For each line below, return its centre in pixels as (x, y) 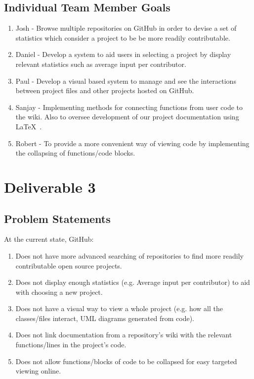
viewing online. (38, 371)
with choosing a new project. (59, 292)
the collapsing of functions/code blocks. (75, 153)
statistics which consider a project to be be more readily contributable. (123, 37)
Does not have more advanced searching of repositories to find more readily (129, 255)
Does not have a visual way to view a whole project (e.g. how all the (119, 308)
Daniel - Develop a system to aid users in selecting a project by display (123, 54)
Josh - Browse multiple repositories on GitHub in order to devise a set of (126, 28)
